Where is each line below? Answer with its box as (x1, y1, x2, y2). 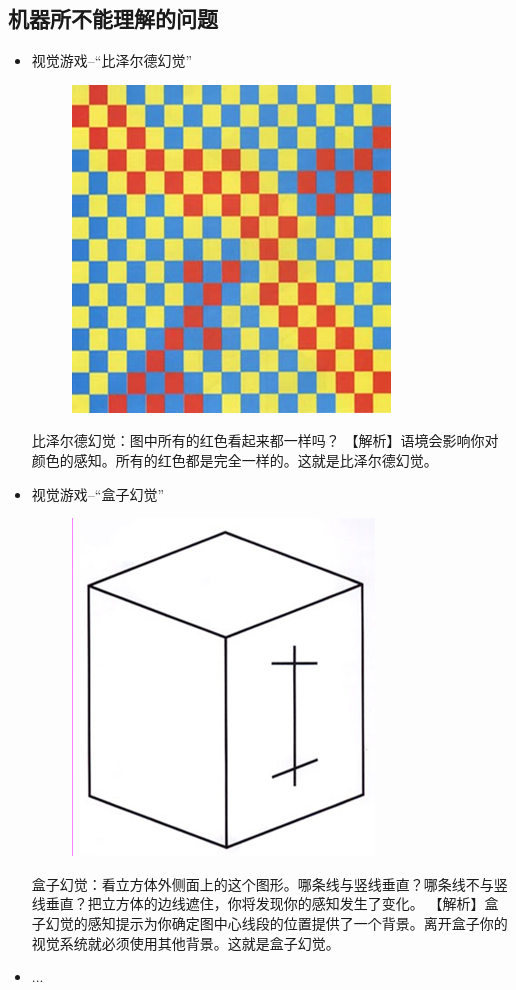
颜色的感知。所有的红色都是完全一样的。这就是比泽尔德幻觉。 (31, 449, 438, 470)
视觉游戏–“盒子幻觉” (31, 483, 165, 504)
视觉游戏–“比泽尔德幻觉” (31, 50, 193, 71)
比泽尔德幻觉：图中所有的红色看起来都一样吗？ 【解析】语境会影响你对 (31, 430, 499, 451)
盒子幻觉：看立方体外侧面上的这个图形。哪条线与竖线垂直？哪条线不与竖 (31, 873, 508, 894)
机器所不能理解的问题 (8, 3, 218, 34)
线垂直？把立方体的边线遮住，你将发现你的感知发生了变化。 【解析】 (31, 893, 485, 914)
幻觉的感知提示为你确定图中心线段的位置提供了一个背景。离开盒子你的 (45, 912, 508, 933)
